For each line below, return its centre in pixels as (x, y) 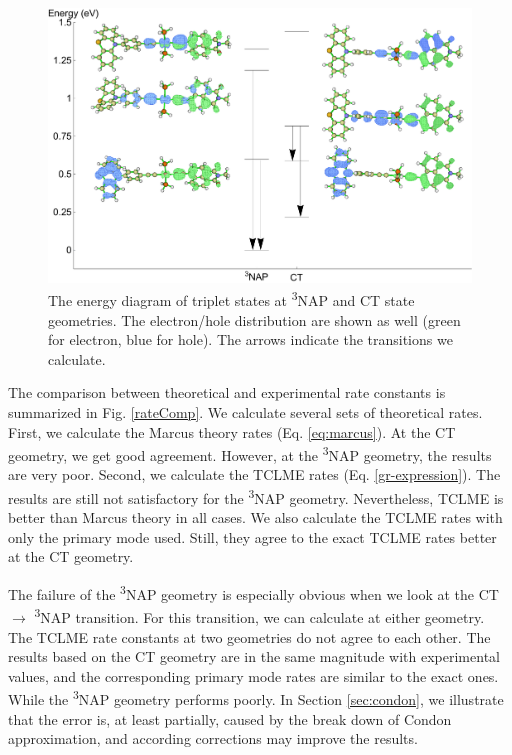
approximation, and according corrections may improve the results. (213, 738)
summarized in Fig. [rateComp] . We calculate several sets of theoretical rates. (245, 412)
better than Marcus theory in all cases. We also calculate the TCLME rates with (255, 517)
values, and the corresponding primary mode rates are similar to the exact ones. (253, 675)
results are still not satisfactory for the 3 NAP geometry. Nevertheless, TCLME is (256, 496)
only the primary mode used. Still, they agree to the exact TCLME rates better (252, 536)
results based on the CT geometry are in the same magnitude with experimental (254, 656)
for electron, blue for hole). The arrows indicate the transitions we (250, 339)
